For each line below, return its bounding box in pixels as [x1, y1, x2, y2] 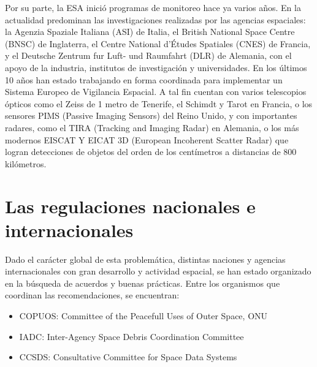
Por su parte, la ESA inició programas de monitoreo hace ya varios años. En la [5, 1, 301, 13]
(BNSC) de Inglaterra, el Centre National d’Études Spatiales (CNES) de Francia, [5, 37, 311, 50]
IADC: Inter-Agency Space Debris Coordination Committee [19, 330, 244, 342]
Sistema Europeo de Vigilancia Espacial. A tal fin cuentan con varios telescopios [5, 85, 307, 98]
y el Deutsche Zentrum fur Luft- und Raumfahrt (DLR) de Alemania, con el [5, 49, 292, 62]
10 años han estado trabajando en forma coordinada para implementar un [5, 73, 283, 86]
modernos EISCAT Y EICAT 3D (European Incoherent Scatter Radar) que [5, 133, 289, 146]
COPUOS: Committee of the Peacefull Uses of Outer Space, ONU [19, 309, 268, 322]
